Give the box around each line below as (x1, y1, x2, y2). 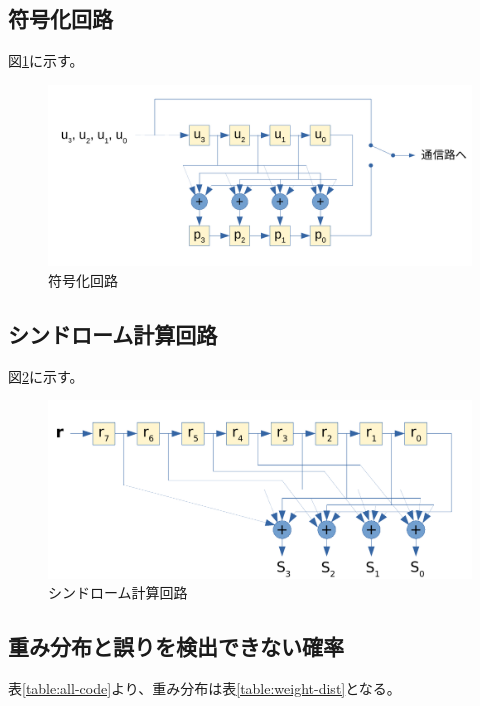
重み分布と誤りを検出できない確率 (8, 631, 344, 662)
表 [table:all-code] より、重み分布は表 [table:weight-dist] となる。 (8, 677, 401, 698)
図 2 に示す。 (8, 365, 84, 386)
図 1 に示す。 (8, 50, 84, 71)
